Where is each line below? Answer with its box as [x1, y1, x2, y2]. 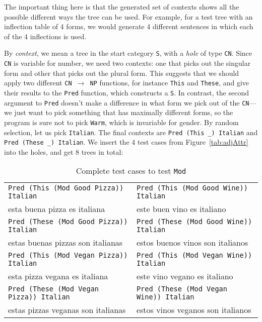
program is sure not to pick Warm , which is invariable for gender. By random [4, 117, 239, 127]
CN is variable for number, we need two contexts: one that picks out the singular [4, 58, 251, 68]
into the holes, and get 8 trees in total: [4, 146, 123, 157]
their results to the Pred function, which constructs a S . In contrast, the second [4, 87, 249, 97]
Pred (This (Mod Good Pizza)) [8, 184, 124, 192]
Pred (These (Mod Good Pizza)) [8, 218, 128, 226]
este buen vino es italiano [136, 203, 226, 215]
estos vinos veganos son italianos [136, 304, 251, 316]
